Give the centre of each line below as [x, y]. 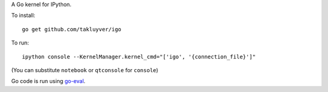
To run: [20, 43]
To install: [23, 16]
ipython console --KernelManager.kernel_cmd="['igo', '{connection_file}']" [139, 57]
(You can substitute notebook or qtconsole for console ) [85, 70]
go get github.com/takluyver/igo [72, 29]
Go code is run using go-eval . [48, 81]
